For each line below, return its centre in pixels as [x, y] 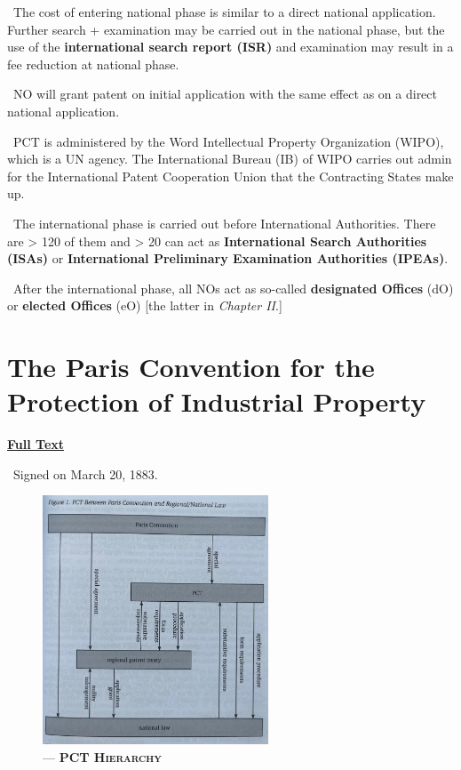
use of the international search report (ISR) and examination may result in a [230, 47]
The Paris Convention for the [191, 367]
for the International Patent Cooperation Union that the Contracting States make [230, 176]
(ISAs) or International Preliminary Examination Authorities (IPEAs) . [228, 258]
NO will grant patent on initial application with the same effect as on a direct [225, 94]
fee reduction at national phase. [93, 64]
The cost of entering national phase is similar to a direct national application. [224, 12]
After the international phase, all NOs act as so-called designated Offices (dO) [233, 288]
